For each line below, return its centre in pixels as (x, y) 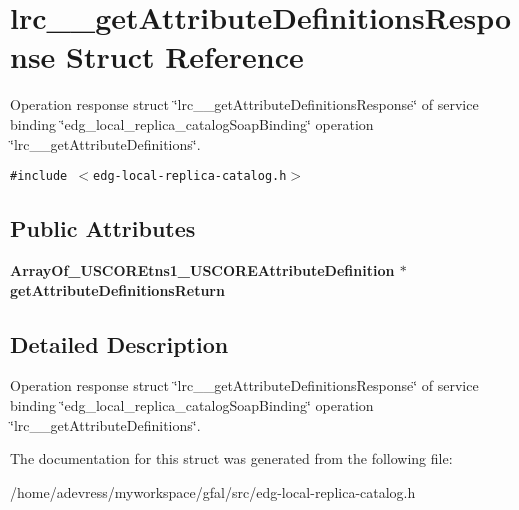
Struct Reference (185, 56)
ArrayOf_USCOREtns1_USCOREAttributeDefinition (202, 269)
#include (39, 176)
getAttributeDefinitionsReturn (117, 289)
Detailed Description (119, 343)
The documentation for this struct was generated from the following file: (231, 458)
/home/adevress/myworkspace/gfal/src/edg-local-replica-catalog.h (213, 491)
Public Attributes (103, 228)
